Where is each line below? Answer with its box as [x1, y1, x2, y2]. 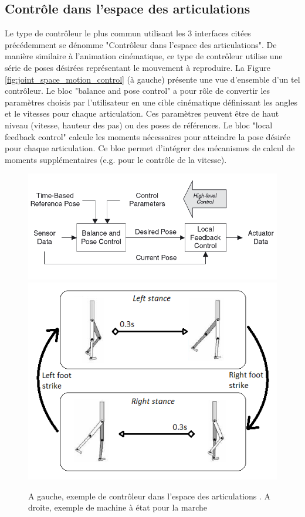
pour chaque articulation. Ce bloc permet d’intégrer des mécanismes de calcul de [5, 142, 295, 154]
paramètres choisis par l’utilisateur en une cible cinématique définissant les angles [5, 96, 297, 108]
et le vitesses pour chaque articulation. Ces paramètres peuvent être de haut [5, 107, 279, 120]
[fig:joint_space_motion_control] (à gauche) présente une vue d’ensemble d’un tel [5, 73, 300, 85]
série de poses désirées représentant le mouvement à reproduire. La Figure [5, 61, 270, 73]
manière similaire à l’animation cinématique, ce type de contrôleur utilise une [5, 50, 283, 62]
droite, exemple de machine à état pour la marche [28, 501, 207, 513]
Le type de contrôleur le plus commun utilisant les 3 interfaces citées [5, 27, 251, 39]
